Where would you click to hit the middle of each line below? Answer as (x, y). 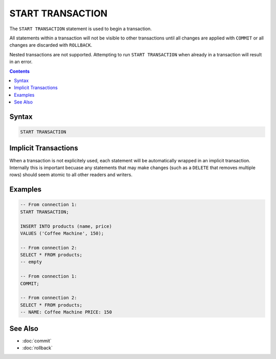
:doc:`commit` (37, 341)
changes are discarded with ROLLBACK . (51, 45)
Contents (20, 71)
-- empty (31, 262)
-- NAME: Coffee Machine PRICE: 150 (66, 312)
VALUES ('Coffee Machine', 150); (62, 233)
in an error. (21, 62)
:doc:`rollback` (38, 348)
